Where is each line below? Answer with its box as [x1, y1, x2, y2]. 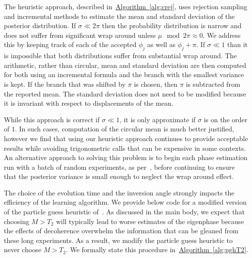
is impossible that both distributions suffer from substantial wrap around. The [4, 50, 237, 61]
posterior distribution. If [4, 20, 76, 31]
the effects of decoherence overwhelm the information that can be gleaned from [4, 226, 238, 236]
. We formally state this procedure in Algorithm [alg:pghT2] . [65, 244, 248, 255]
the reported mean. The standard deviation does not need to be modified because [4, 88, 246, 98]
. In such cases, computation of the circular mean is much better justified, [15, 124, 234, 134]
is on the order [204, 114, 248, 124]
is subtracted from [186, 79, 240, 89]
